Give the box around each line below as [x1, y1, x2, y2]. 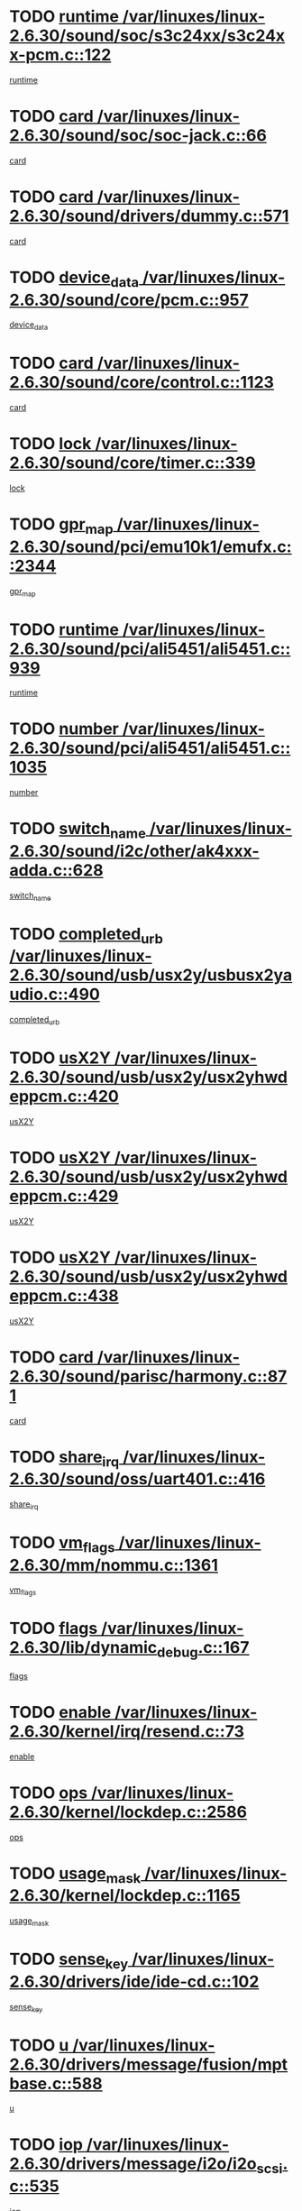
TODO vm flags [9, 1533, 115, 1556]
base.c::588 [9, 2073, 103, 2094]
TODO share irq [9, 1446, 120, 1471]
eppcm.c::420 [9, 1087, 119, 1106]
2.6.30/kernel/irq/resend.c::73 [9, 1721, 245, 1741]
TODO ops [9, 1783, 88, 1803]
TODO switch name [9, 819, 147, 842]
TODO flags [9, 1619, 98, 1638]
